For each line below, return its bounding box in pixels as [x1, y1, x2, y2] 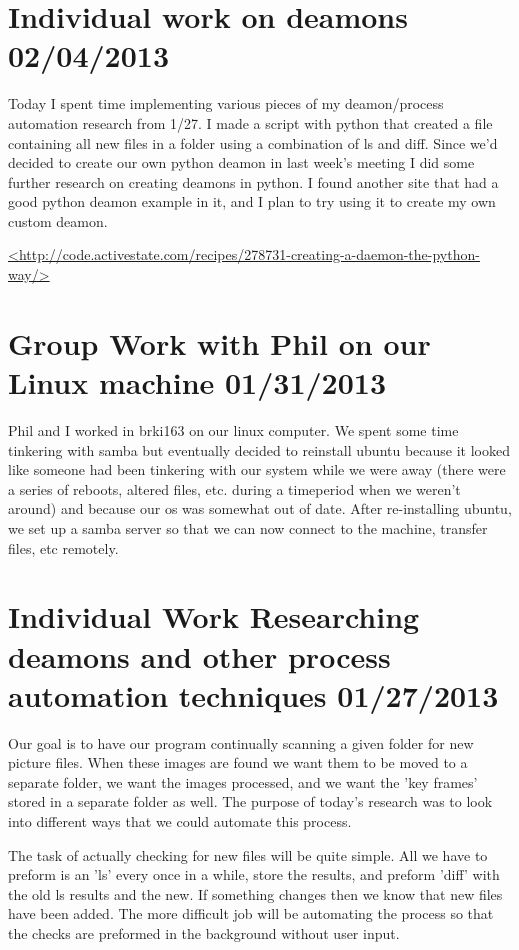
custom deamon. [8, 210, 108, 231]
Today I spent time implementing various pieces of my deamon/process [8, 93, 444, 114]
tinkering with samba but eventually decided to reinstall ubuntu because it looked [8, 439, 511, 460]
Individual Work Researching [8, 596, 420, 637]
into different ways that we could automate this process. [8, 811, 352, 831]
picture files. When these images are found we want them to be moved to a [8, 752, 468, 773]
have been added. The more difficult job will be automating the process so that [8, 903, 494, 924]
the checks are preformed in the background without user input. [8, 922, 400, 943]
